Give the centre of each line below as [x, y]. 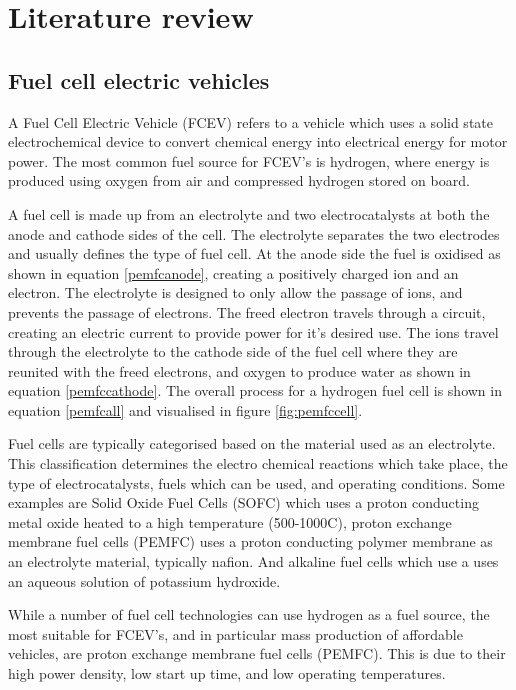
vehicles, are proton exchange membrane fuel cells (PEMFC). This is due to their [257, 653]
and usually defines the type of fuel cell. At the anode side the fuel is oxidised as [254, 253]
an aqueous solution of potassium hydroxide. [144, 580]
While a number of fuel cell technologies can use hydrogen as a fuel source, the [249, 614]
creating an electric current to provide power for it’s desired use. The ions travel [253, 331]
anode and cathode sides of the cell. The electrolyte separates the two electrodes [254, 233]
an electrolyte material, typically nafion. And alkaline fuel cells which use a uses [253, 561]
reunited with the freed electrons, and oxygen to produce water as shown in [239, 370]
